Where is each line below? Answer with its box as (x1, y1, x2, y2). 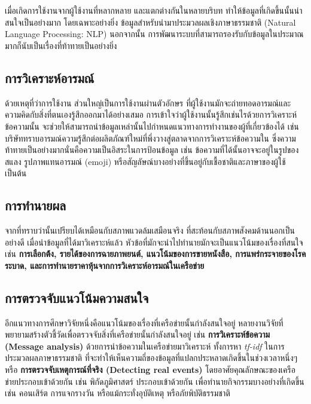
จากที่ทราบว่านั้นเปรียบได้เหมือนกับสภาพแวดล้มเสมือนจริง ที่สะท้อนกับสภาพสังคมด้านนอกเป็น (5, 224, 295, 237)
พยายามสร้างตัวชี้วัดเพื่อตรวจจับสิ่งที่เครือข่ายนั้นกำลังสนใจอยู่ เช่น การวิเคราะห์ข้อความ (5, 328, 270, 341)
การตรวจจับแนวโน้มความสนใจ (5, 288, 149, 307)
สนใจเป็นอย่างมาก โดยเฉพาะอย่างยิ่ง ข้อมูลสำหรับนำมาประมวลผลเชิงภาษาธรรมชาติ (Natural (5, 16, 296, 28)
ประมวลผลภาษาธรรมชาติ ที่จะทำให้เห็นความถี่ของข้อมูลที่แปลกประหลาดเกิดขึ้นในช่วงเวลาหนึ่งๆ (5, 351, 297, 364)
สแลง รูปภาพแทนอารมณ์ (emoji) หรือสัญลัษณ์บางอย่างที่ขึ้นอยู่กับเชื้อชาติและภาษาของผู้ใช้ (5, 155, 286, 167)
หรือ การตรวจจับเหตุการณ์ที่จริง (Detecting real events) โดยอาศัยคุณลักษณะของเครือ (5, 363, 295, 376)
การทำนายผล (5, 196, 66, 215)
